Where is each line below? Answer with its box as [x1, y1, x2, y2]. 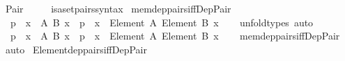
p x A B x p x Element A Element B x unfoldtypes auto [10, 15, 314, 29]
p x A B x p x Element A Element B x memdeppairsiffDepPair [10, 28, 340, 43]
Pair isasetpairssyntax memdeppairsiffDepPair [5, 1, 231, 15]
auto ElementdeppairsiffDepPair [5, 42, 147, 56]
